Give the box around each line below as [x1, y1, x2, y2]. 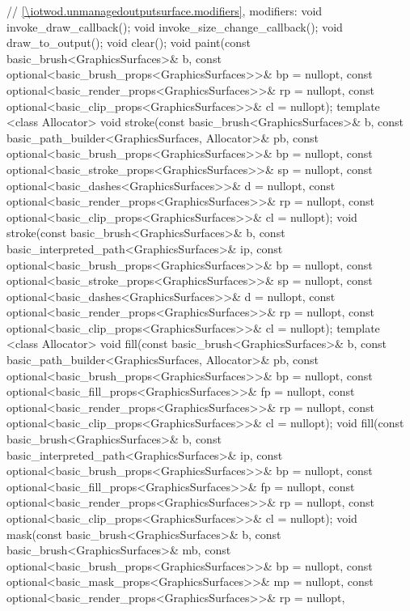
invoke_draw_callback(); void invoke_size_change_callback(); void [6, 18, 343, 35]
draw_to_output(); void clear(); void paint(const [6, 34, 251, 51]
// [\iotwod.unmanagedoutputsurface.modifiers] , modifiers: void [6, 2, 323, 19]
